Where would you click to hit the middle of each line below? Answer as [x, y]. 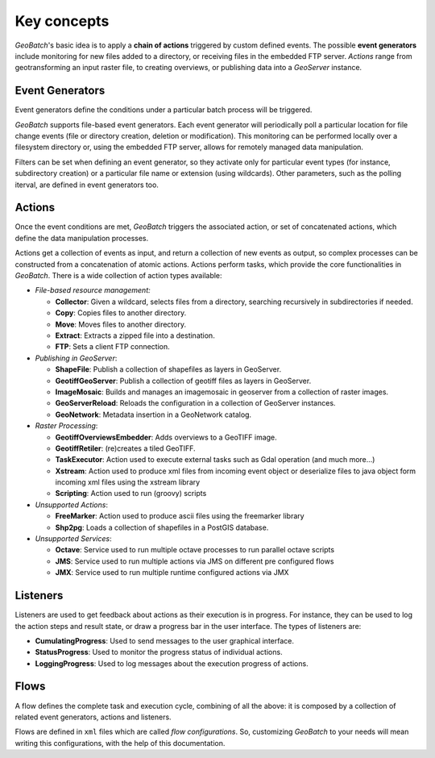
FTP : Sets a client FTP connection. [113, 347]
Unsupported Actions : [72, 505]
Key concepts [62, 21]
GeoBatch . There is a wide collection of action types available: [118, 276]
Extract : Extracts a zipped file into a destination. [135, 335]
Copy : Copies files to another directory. [121, 313]
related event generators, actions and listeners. [93, 717]
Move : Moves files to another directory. [121, 324]
